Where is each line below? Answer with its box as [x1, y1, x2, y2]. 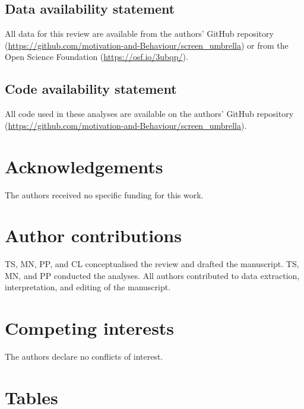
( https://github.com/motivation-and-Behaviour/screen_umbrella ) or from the [5, 39, 289, 51]
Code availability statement [5, 80, 177, 98]
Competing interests [5, 316, 175, 340]
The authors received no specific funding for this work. [5, 188, 204, 201]
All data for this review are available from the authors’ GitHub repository [5, 27, 274, 40]
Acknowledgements [5, 154, 163, 178]
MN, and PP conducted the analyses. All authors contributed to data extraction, [5, 269, 300, 281]
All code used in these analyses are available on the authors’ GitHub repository [5, 107, 294, 120]
